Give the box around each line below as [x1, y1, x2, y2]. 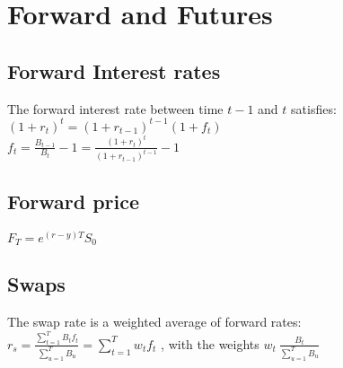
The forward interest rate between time [7, 99, 224, 118]
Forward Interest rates [7, 57, 221, 84]
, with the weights [161, 334, 259, 353]
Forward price [7, 187, 140, 215]
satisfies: [291, 99, 337, 118]
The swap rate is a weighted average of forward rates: [7, 312, 302, 331]
